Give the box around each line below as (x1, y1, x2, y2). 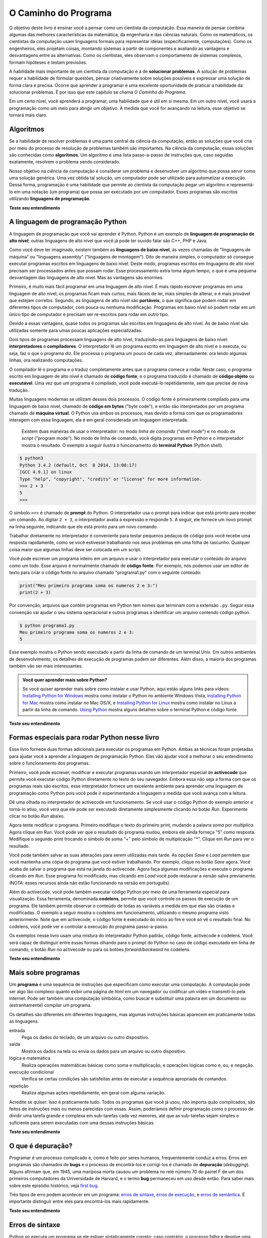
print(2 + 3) (19, 590, 51, 595)
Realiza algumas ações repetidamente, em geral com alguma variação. (21, 1090, 166, 1096)
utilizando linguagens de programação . (9, 196, 91, 202)
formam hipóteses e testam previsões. (9, 59, 88, 65)
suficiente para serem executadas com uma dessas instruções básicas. (9, 1120, 155, 1126)
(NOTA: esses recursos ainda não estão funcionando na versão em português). (9, 879, 171, 886)
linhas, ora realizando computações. (9, 357, 84, 363)
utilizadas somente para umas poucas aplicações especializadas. (9, 327, 143, 333)
